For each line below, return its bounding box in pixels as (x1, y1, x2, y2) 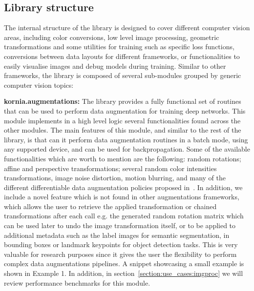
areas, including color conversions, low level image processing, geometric (4, 32, 219, 42)
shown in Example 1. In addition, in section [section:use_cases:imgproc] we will (4, 268, 243, 278)
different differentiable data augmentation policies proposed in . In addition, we (4, 182, 243, 192)
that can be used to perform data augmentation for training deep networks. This (4, 105, 246, 116)
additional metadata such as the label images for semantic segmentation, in (4, 230, 230, 240)
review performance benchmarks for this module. (4, 277, 150, 288)
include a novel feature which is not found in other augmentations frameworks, (4, 192, 239, 202)
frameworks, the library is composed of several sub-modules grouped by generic (4, 70, 241, 80)
